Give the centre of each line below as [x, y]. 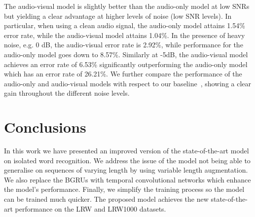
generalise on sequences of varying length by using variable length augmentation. [126, 170]
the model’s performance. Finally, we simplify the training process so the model [124, 189]
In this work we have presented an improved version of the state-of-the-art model [127, 151]
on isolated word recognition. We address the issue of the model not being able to [127, 160]
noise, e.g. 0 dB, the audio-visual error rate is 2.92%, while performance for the [124, 45]
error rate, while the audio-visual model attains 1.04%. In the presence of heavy [125, 35]
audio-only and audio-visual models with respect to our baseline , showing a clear [128, 83]
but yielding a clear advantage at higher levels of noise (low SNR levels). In [118, 16]
